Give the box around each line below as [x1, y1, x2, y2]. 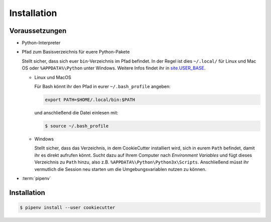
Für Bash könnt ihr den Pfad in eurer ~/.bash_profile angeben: [34, 83, 171, 89]
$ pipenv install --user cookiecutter [20, 204, 115, 210]
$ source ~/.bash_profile [45, 123, 109, 128]
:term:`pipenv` [22, 175, 51, 181]
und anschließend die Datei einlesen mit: [34, 109, 118, 115]
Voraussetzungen [9, 26, 67, 35]
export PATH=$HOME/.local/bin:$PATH [45, 97, 135, 102]
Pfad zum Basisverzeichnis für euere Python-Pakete [22, 49, 130, 55]
